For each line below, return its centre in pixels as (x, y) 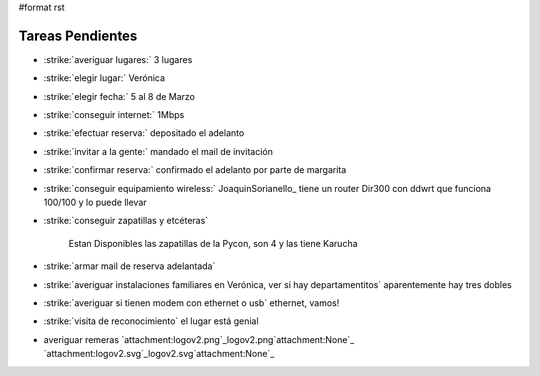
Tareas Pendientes (78, 35)
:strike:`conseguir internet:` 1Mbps (114, 115)
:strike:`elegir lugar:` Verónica (104, 78)
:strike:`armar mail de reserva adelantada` (129, 266)
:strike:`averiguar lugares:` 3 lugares (118, 59)
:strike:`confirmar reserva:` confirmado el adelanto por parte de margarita (195, 170)
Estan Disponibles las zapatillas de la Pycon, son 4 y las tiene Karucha (213, 243)
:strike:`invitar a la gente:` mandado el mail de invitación (158, 151)
